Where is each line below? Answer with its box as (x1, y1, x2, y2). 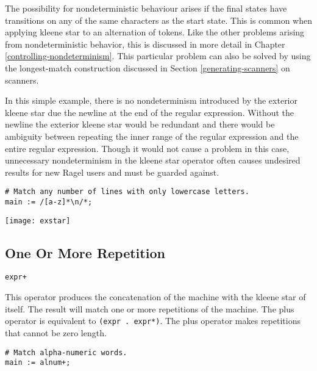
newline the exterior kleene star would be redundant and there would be (5, 118, 275, 131)
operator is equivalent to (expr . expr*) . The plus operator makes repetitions (5, 314, 301, 327)
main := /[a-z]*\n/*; (5, 197, 93, 206)
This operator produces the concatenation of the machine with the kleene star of (5, 290, 306, 303)
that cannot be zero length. (5, 326, 107, 339)
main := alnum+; (5, 358, 71, 367)
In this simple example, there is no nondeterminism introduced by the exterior (5, 94, 298, 107)
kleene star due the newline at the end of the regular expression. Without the (5, 106, 294, 118)
